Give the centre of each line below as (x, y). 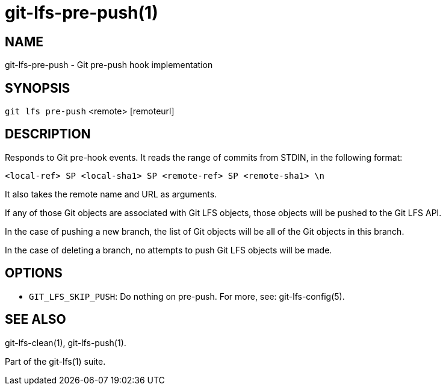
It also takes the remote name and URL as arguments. (111, 194)
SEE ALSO (36, 320)
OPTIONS (34, 273)
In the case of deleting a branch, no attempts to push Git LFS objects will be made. (169, 250)
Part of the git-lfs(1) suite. (55, 361)
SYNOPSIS (38, 88)
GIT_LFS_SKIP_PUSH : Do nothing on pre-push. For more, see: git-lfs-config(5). (187, 296)
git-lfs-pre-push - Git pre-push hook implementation (109, 65)
